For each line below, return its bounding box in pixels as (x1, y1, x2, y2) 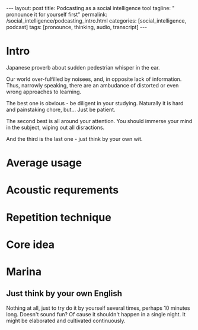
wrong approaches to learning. (6, 88, 82, 95)
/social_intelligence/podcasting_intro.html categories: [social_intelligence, (6, 17, 187, 24)
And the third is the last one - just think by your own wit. (6, 135, 143, 142)
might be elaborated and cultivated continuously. (6, 317, 126, 324)
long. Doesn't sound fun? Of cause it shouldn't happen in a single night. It (6, 310, 186, 318)
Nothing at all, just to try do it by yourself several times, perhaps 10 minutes (6, 304, 190, 312)
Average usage (6, 156, 82, 170)
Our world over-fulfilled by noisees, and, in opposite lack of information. (6, 76, 182, 83)
